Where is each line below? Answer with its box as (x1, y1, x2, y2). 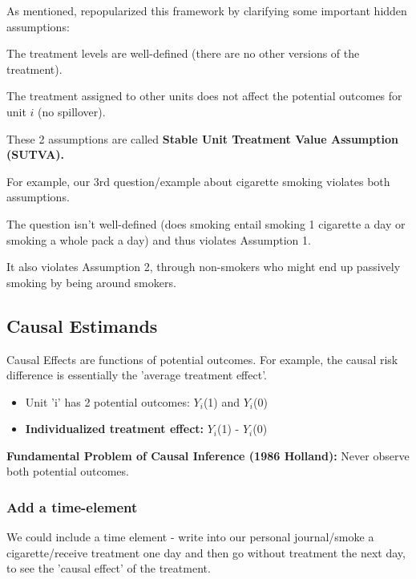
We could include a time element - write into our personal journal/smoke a (6, 528, 374, 545)
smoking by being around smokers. (6, 273, 176, 290)
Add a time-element (6, 497, 138, 516)
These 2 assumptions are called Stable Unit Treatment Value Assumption (6, 130, 398, 147)
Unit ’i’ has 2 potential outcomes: (25, 393, 190, 410)
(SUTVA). (6, 146, 65, 163)
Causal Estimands (6, 313, 158, 338)
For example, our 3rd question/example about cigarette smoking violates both (6, 172, 390, 189)
